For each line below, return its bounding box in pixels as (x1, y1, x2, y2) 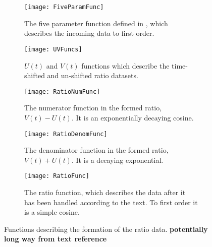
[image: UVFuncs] (24, 45, 82, 53)
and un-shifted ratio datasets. (47, 70, 138, 81)
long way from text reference (4, 233, 107, 244)
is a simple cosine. (24, 207, 80, 217)
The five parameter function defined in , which (24, 18, 168, 28)
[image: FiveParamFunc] (24, 4, 104, 11)
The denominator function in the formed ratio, (24, 145, 169, 155)
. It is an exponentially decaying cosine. (71, 112, 194, 122)
